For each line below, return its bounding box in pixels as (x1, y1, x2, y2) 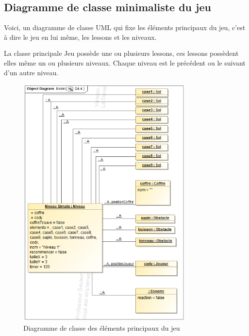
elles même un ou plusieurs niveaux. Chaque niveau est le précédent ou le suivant (4, 57, 246, 67)
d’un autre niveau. (4, 67, 59, 77)
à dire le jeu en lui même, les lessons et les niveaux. (4, 32, 157, 42)
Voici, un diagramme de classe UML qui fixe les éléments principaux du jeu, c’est (4, 22, 246, 33)
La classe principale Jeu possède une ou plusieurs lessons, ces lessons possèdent (4, 48, 239, 58)
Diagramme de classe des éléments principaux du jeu (23, 322, 180, 333)
